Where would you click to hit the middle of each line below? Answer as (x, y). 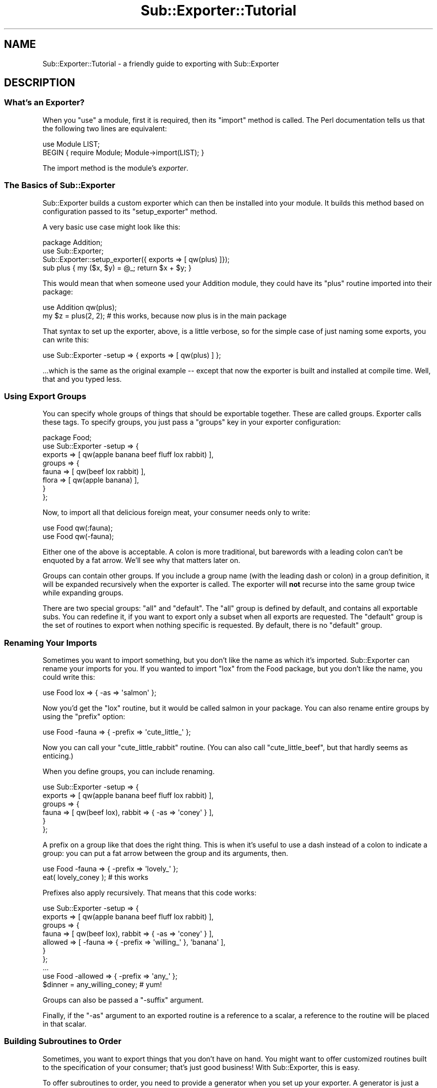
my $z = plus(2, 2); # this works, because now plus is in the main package (165, 315)
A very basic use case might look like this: (111, 227)
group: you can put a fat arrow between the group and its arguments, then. (165, 853)
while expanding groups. (83, 593)
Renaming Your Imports (51, 643)
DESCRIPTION (40, 83)
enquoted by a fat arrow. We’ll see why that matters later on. (141, 560)
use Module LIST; (71, 144)
